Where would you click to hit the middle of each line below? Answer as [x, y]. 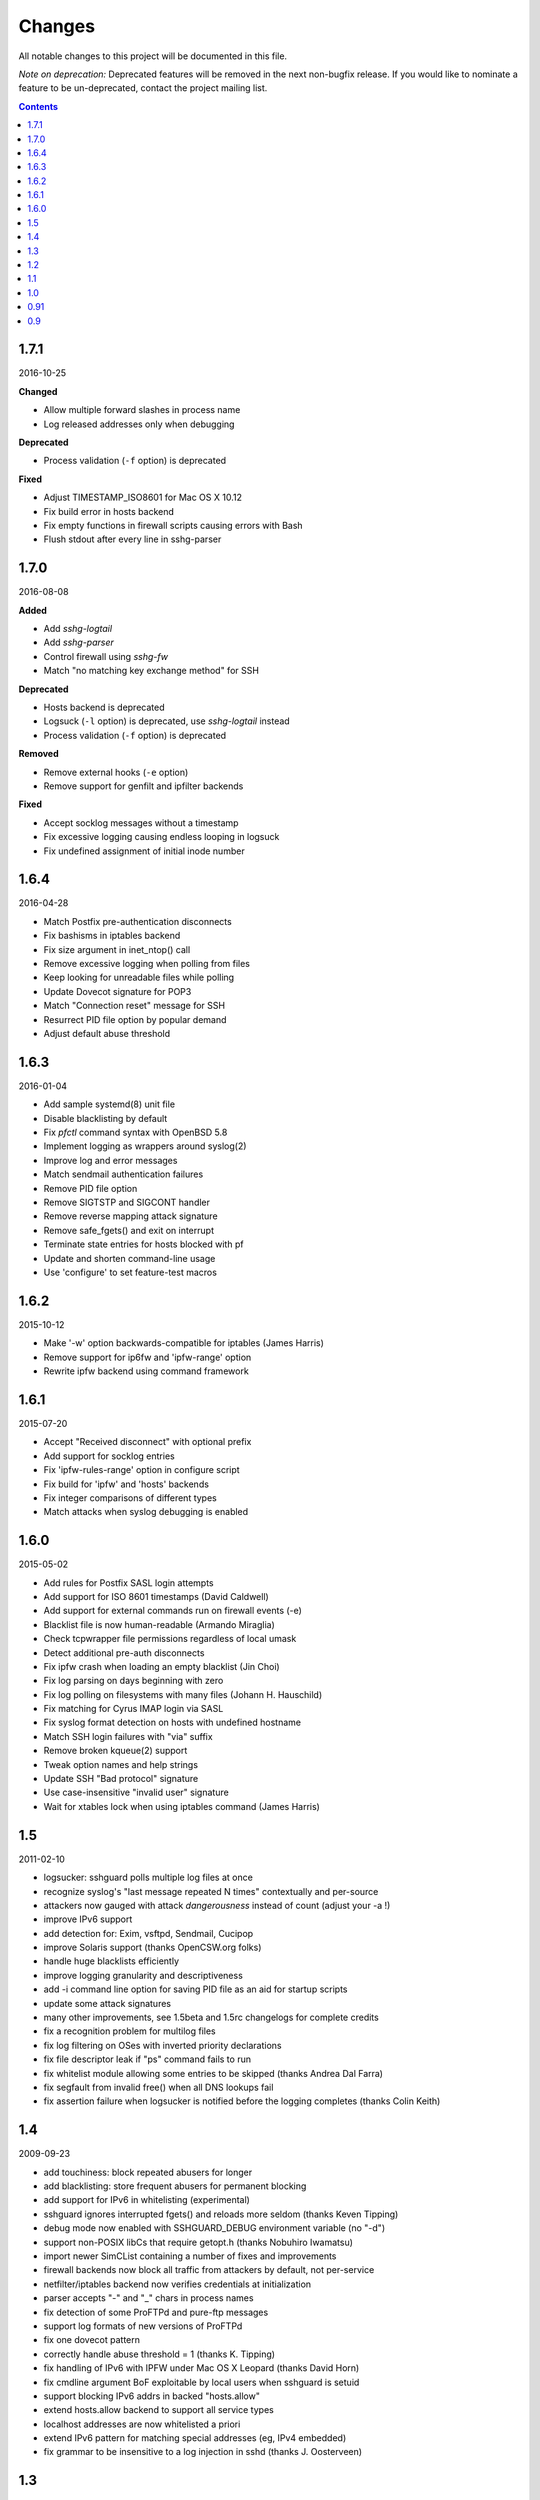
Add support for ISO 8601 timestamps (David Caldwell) [156, 1596]
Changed [38, 391]
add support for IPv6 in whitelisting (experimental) [146, 2200]
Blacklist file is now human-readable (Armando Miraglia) [159, 1624]
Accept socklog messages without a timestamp [141, 822]
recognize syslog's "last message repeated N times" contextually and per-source [211, 1891]
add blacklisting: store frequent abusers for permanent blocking [175, 2186]
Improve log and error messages [110, 1160]
